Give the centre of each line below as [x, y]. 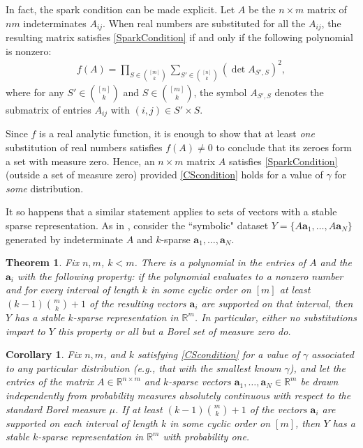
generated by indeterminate [65, 239]
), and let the [317, 368]
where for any [35, 92]
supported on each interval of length [82, 423]
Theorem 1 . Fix [42, 262]
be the [262, 9]
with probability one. [206, 437]
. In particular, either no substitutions [275, 317]
